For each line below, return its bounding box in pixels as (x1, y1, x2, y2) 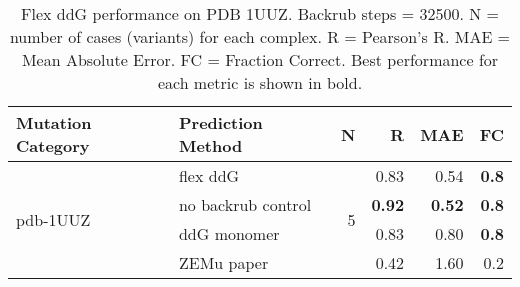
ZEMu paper (178, 251, 269, 274)
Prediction (178, 111, 263, 134)
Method (178, 134, 243, 157)
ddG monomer (178, 222, 280, 245)
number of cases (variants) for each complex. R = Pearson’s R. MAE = (9, 25, 511, 48)
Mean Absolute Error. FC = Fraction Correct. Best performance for (21, 48, 499, 71)
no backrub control (178, 193, 312, 216)
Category (16, 134, 90, 157)
